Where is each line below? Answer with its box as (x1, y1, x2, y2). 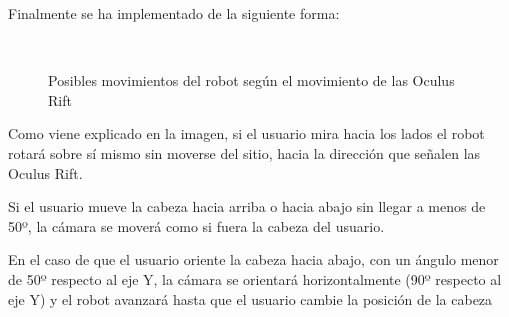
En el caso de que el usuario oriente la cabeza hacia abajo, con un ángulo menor (8, 249, 499, 270)
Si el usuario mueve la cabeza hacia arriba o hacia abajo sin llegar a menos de (8, 196, 486, 217)
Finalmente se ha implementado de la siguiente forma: (8, 3, 340, 23)
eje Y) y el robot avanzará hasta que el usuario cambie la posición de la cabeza (8, 288, 493, 309)
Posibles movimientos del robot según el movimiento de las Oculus (48, 70, 455, 91)
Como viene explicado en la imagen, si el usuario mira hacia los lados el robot (8, 123, 485, 144)
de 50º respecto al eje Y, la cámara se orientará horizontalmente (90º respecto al (8, 268, 502, 289)
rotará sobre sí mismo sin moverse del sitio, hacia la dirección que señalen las (8, 142, 481, 163)
